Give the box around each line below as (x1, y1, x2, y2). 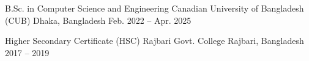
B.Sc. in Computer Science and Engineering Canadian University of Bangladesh (5, 2, 304, 14)
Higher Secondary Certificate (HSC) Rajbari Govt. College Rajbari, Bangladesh (5, 34, 304, 47)
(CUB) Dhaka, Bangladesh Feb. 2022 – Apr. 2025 (5, 13, 192, 26)
